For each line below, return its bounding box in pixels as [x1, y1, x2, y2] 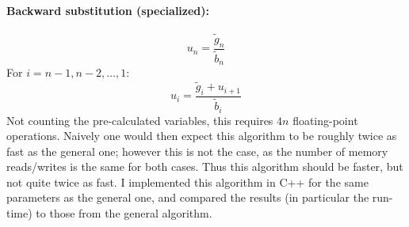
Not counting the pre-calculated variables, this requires [6, 112, 273, 128]
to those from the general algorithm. [36, 205, 212, 221]
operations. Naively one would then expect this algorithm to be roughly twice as [6, 127, 397, 144]
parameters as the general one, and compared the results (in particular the [6, 189, 369, 206]
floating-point [292, 112, 358, 128]
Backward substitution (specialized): [6, 2, 210, 18]
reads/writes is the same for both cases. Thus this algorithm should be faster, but [6, 158, 403, 175]
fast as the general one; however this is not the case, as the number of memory [6, 142, 388, 159]
